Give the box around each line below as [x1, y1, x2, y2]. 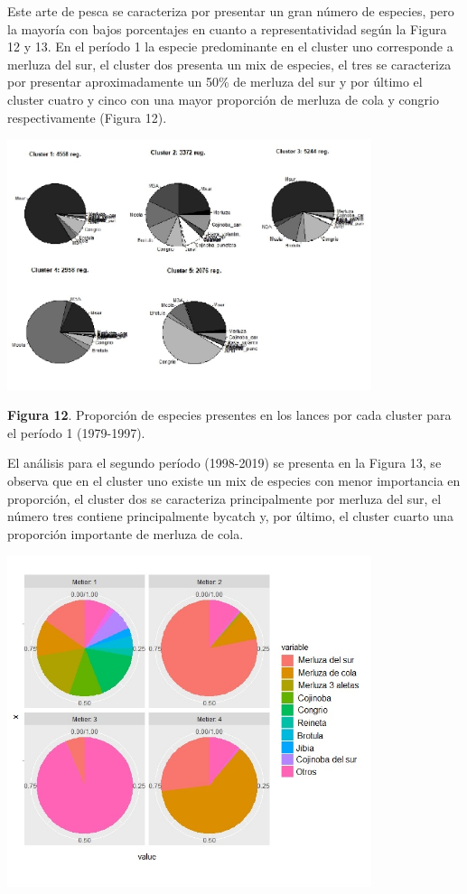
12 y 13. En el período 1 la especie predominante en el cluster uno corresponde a [7, 37, 453, 56]
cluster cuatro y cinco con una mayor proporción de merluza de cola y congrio [7, 89, 439, 108]
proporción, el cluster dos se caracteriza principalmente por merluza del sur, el [7, 489, 442, 508]
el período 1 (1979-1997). [7, 423, 145, 442]
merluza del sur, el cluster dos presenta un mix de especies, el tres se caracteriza [7, 54, 452, 73]
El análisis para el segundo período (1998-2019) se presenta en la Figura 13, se [7, 453, 442, 472]
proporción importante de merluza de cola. [7, 524, 244, 543]
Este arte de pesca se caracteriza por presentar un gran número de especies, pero [7, 2, 454, 20]
